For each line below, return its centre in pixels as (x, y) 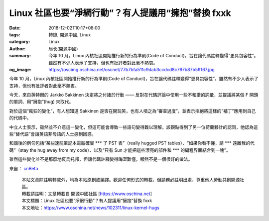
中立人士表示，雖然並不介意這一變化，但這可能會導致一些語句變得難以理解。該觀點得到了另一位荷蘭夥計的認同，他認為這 (134, 127)
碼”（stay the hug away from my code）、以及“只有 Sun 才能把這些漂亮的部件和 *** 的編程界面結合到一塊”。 (120, 150)
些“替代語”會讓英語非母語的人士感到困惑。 (53, 134)
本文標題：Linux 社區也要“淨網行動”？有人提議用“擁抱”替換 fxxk (87, 201)
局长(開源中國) (63, 49)
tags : (15, 34)
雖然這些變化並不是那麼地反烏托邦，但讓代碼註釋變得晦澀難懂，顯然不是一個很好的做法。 (101, 159)
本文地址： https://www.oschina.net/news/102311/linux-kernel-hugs (90, 208)
